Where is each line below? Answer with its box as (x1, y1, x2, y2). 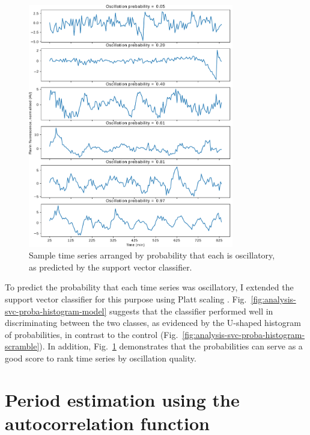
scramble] (5, 340, 40, 352)
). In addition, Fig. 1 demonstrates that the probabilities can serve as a (39, 340, 303, 352)
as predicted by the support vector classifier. (29, 260, 192, 273)
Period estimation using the (5, 387, 240, 412)
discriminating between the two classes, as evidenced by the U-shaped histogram (5, 316, 301, 329)
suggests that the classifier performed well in (109, 304, 273, 317)
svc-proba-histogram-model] (5, 304, 107, 317)
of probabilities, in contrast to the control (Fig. (5, 328, 178, 340)
